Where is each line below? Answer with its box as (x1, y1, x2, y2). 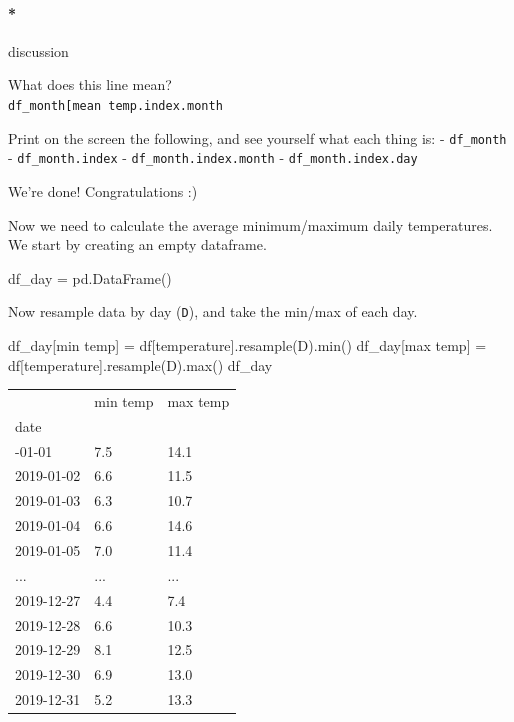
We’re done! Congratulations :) (8, 180, 198, 201)
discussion (8, 40, 69, 61)
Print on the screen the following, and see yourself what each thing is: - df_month (8, 127, 507, 148)
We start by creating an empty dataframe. (8, 234, 267, 255)
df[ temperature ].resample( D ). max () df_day (8, 354, 273, 375)
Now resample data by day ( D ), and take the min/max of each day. (8, 301, 418, 322)
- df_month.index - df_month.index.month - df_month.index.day (8, 147, 418, 168)
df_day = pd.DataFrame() (8, 267, 172, 288)
